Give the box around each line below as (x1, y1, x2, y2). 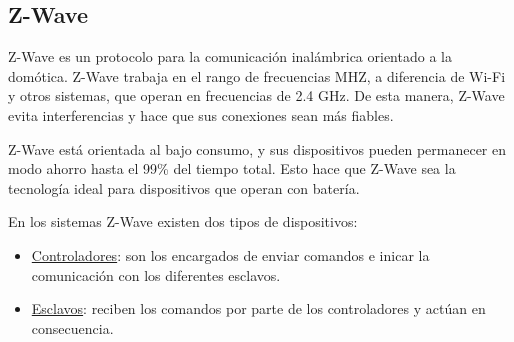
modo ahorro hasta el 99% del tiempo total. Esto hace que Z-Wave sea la (8, 158, 456, 179)
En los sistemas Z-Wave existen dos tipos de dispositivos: (8, 211, 358, 232)
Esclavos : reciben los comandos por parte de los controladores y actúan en (31, 298, 486, 319)
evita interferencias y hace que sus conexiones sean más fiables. (8, 104, 394, 125)
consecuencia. (31, 317, 114, 338)
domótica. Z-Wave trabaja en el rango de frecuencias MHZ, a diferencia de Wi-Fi (8, 65, 506, 86)
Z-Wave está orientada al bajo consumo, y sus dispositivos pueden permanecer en (8, 138, 507, 159)
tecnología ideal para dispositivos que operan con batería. (8, 177, 360, 198)
